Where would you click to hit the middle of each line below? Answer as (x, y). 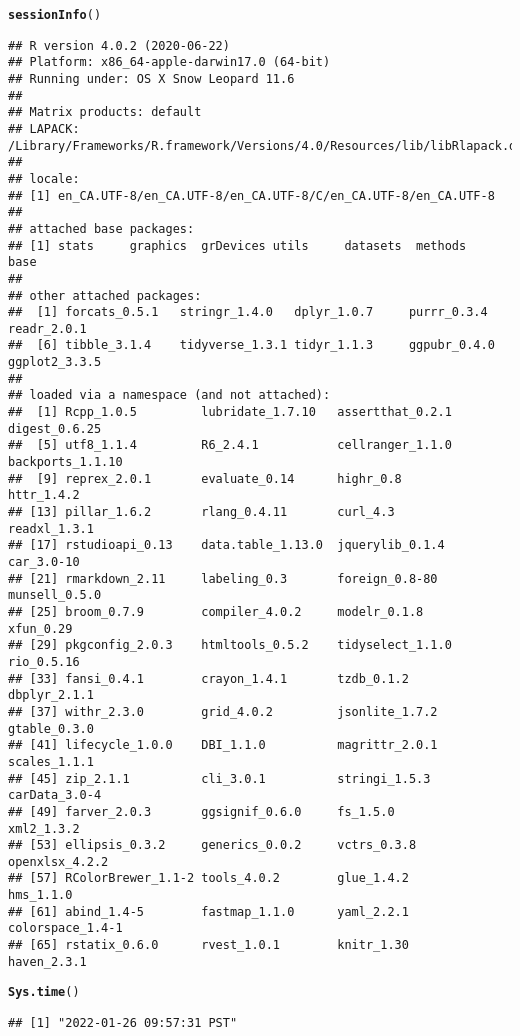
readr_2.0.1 (47, 328)
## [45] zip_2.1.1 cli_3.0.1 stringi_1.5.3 (219, 778)
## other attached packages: (105, 295)
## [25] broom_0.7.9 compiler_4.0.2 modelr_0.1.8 (216, 611)
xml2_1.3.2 (44, 828)
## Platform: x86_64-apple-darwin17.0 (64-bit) (169, 62)
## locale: (44, 178)
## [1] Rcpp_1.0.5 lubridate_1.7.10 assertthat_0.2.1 (230, 412)
